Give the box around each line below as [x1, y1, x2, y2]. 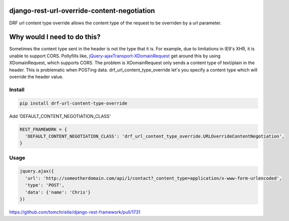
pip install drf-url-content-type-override [19, 100, 128, 106]
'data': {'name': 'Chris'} [25, 189, 91, 195]
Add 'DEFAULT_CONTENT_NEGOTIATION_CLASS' [9, 113, 111, 119]
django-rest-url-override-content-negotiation [9, 6, 155, 15]
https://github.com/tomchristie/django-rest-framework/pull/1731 [9, 209, 141, 215]
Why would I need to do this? [9, 33, 101, 41]
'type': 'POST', [25, 182, 65, 188]
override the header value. [9, 74, 64, 80]
